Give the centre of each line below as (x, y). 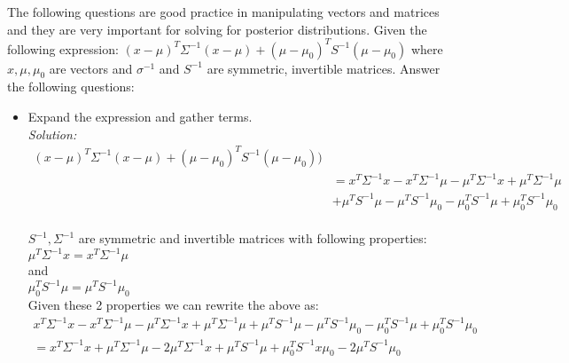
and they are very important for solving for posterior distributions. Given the (217, 29)
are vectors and (91, 68)
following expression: (63, 48)
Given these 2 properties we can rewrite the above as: (173, 305)
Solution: (52, 134)
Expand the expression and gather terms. (140, 117)
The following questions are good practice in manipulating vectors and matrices (223, 12)
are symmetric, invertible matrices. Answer (323, 68)
